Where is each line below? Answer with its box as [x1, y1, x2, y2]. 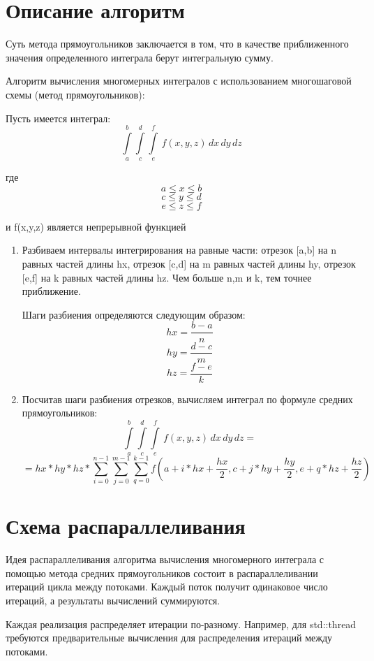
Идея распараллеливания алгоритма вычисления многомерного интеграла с [6, 552, 324, 567]
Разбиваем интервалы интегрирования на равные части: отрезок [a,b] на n [22, 242, 337, 257]
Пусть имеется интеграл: [6, 110, 111, 125]
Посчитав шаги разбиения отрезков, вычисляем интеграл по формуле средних [22, 391, 353, 406]
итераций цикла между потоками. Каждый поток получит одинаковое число [6, 579, 328, 594]
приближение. [22, 284, 81, 298]
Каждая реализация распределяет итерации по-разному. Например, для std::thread [6, 616, 357, 631]
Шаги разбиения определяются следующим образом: [22, 307, 246, 321]
